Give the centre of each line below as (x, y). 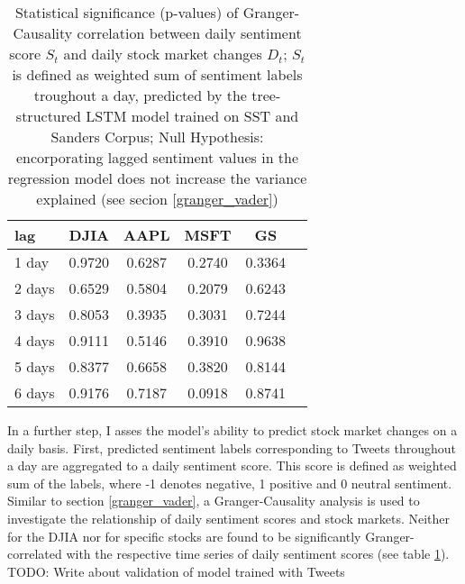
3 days (35, 314)
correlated (35, 554)
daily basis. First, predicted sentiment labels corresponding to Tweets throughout (232, 447)
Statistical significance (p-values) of (127, 12)
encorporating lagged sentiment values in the (157, 157)
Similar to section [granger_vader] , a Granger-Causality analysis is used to (214, 501)
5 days (35, 366)
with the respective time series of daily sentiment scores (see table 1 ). (258, 554)
